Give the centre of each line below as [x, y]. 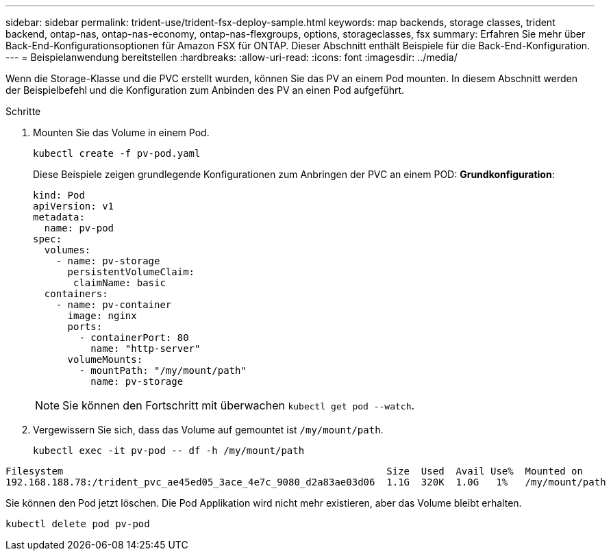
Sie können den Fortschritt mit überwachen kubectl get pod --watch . [239, 405]
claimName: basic [120, 283]
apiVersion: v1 [74, 206]
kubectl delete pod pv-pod [78, 524]
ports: [85, 327]
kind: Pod [59, 195]
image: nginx [102, 316]
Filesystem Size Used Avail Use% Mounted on [294, 471]
